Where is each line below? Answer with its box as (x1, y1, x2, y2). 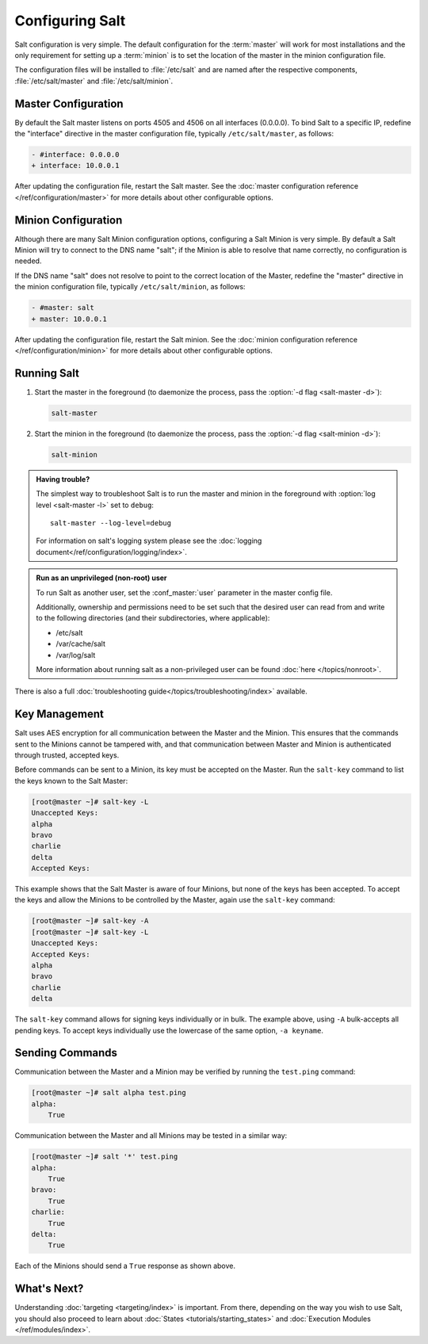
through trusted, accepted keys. (14, 750, 120, 760)
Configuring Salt (14, 12, 126, 29)
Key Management (14, 708, 105, 721)
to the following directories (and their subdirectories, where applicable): (36, 613, 270, 623)
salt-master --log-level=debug (50, 519, 172, 527)
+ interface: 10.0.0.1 (31, 161, 120, 170)
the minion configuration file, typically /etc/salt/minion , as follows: (14, 282, 246, 292)
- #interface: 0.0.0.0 (31, 151, 120, 158)
